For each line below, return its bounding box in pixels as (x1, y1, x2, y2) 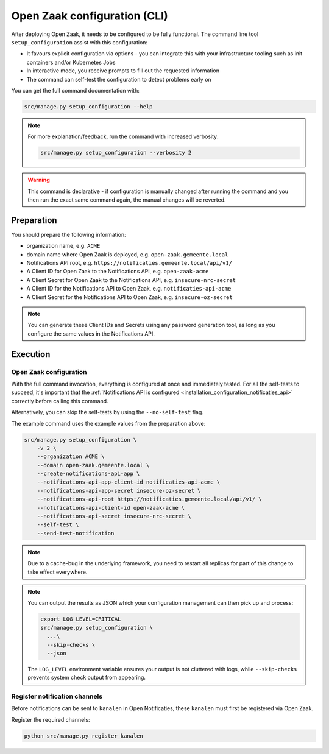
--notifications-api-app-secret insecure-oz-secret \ (37, 487, 201, 494)
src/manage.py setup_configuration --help (24, 103, 153, 110)
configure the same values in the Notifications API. (27, 329, 155, 337)
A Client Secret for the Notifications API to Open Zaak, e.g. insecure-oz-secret (26, 293, 233, 301)
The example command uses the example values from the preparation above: (11, 420, 206, 427)
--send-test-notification (37, 530, 115, 537)
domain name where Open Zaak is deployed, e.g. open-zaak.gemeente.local (26, 250, 228, 258)
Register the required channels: (11, 716, 90, 723)
